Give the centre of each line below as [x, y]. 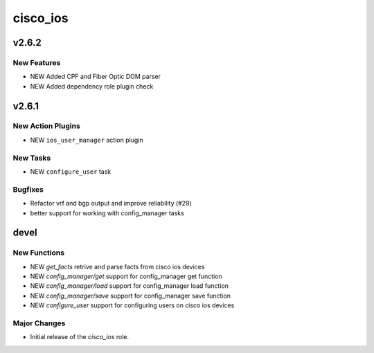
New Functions [39, 253]
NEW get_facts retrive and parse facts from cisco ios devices [117, 266]
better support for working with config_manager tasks [107, 213]
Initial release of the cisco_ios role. [80, 337]
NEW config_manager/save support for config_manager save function [131, 296]
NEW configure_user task [71, 172]
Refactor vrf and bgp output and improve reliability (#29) [111, 203]
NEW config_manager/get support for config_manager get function [126, 276]
